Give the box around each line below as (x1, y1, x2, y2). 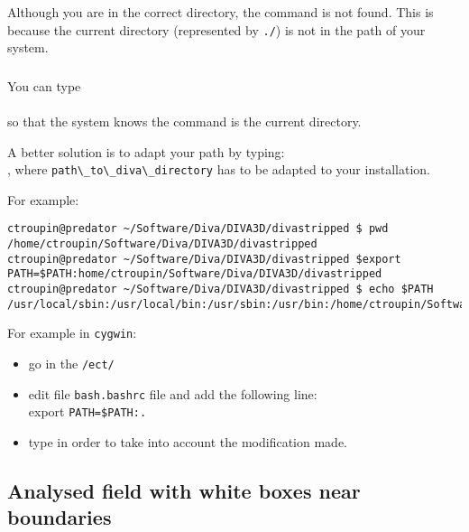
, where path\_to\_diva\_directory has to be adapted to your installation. (7, 160, 430, 179)
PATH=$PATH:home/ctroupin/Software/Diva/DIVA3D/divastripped (7, 267, 382, 281)
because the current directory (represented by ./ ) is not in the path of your (7, 20, 426, 39)
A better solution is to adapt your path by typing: (7, 142, 285, 161)
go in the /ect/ (28, 353, 115, 372)
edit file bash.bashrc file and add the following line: (28, 384, 317, 403)
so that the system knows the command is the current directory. (7, 111, 362, 130)
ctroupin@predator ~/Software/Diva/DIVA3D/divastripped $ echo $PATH (7, 283, 434, 296)
